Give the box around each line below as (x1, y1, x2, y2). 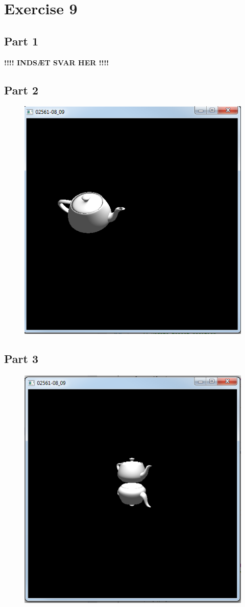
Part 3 (4, 350, 39, 366)
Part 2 (4, 82, 39, 98)
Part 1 (4, 33, 39, 48)
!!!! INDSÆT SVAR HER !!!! (4, 57, 109, 67)
